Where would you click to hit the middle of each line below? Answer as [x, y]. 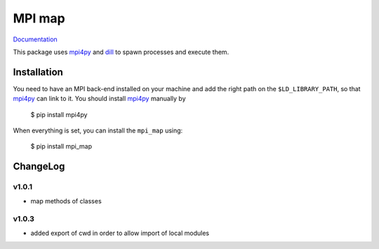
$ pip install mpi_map [61, 147]
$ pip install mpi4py [59, 114]
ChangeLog [39, 167]
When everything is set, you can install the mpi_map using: [98, 130]
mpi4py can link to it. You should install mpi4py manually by [99, 99]
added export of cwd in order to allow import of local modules [120, 233]
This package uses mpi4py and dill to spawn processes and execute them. [121, 52]
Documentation [35, 39]
